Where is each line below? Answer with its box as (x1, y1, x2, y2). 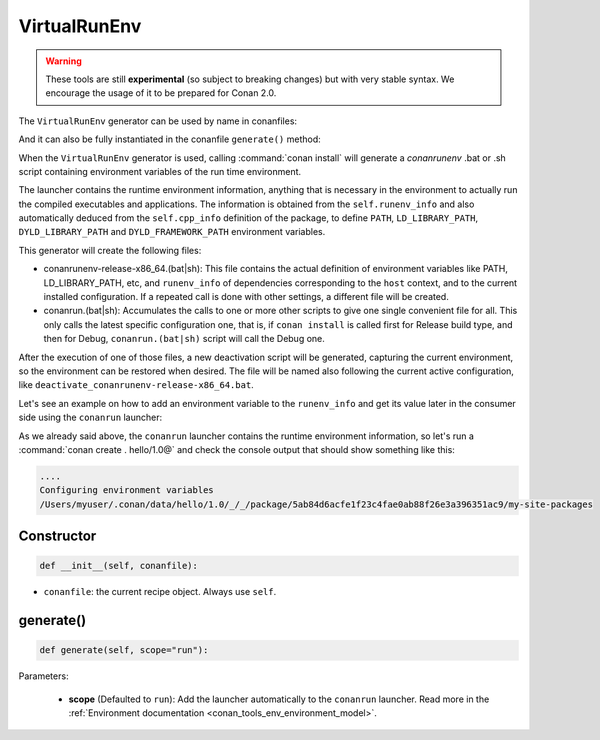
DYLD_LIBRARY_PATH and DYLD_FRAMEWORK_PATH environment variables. (18, 226, 326, 238)
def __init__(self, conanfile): (39, 560, 199, 572)
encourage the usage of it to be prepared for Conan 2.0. (45, 87, 277, 99)
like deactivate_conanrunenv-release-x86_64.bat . (18, 379, 254, 391)
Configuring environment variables (39, 485, 214, 496)
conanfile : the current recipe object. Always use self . (43, 586, 277, 598)
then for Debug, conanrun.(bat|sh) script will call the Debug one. (43, 333, 325, 345)
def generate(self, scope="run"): (39, 645, 209, 656)
